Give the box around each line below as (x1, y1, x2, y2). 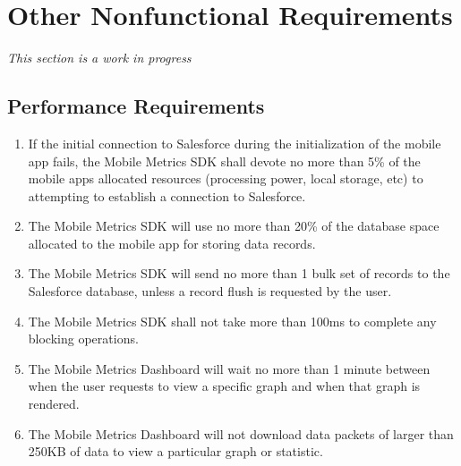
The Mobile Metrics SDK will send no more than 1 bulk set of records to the (28, 264, 450, 283)
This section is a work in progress (7, 48, 192, 67)
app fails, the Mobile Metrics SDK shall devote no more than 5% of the (28, 151, 421, 170)
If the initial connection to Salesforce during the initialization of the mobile (28, 133, 441, 152)
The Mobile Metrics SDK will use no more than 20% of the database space (28, 216, 440, 235)
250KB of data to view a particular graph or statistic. (28, 442, 323, 461)
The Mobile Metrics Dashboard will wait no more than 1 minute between (28, 359, 431, 377)
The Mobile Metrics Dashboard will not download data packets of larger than (28, 424, 454, 443)
